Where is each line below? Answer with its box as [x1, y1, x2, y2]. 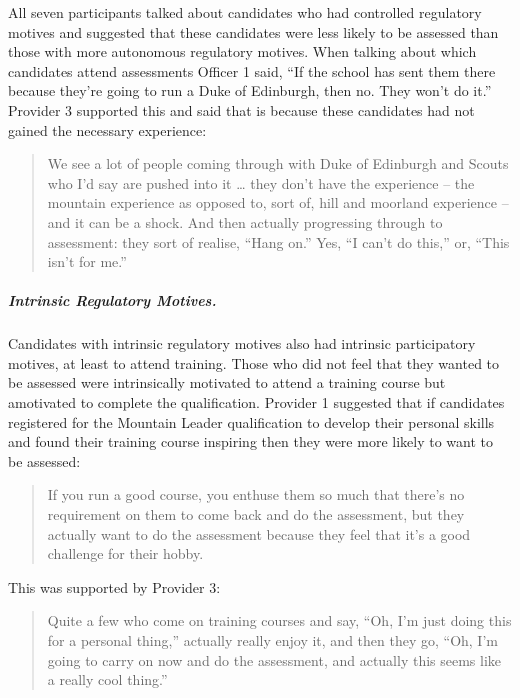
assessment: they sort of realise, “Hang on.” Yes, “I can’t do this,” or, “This [47, 231, 510, 252]
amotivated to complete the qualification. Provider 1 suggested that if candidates [8, 392, 505, 413]
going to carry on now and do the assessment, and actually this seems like [47, 649, 502, 670]
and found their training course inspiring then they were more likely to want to [8, 431, 493, 452]
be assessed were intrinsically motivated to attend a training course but [8, 372, 446, 393]
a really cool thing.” [47, 669, 168, 690]
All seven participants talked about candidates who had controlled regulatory [8, 2, 482, 22]
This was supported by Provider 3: [8, 576, 221, 597]
